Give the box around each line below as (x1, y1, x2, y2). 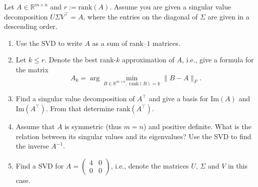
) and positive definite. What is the (143, 121, 251, 131)
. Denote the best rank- (44, 54, 116, 65)
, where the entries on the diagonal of (83, 11, 198, 21)
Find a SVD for (15, 160, 64, 171)
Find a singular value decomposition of (15, 93, 135, 104)
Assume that (15, 121, 55, 131)
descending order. (4, 21, 57, 31)
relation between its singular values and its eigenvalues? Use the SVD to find (15, 131, 251, 141)
